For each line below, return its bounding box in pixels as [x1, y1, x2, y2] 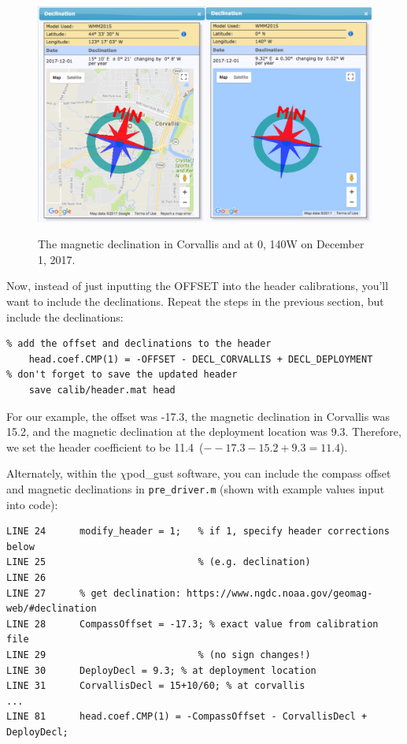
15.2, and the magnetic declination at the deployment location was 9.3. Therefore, [6, 423, 401, 440]
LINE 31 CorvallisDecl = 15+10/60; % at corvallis [6, 680, 305, 692]
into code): [6, 496, 58, 512]
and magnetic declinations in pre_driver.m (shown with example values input [6, 481, 385, 497]
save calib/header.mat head [28, 385, 176, 396]
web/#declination [6, 603, 97, 615]
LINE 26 [6, 572, 46, 584]
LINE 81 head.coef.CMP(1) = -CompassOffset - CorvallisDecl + [6, 711, 368, 723]
